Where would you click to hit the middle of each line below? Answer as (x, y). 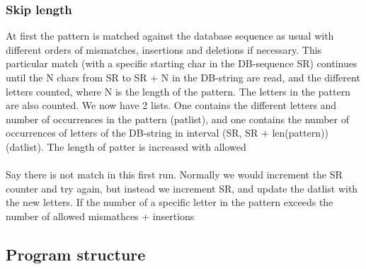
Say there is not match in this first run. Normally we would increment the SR (174, 174)
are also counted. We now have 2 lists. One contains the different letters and (171, 105)
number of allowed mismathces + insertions (100, 216)
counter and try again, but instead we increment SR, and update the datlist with (182, 188)
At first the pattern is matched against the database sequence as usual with (170, 36)
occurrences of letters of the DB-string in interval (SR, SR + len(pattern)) (167, 133)
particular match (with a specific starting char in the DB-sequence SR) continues (182, 63)
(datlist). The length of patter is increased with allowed (126, 146)
